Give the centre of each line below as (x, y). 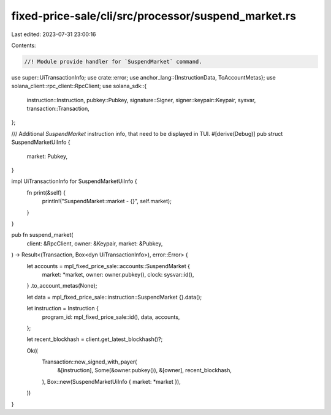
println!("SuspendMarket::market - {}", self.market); (107, 201)
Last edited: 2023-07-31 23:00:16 (54, 34)
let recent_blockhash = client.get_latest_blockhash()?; (95, 339)
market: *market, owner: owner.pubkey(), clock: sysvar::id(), (118, 274)
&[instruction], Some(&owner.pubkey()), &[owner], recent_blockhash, (145, 370)
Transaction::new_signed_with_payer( (89, 362)
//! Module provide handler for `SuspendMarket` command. (113, 62)
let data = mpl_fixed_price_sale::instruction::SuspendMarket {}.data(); (114, 297)
